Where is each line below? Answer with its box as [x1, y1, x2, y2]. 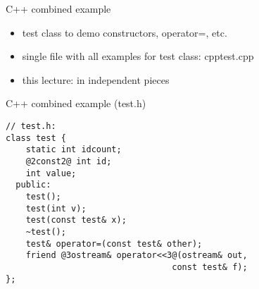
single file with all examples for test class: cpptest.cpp [22, 49, 254, 63]
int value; [25, 168, 77, 178]
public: [15, 180, 51, 190]
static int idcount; [25, 144, 122, 155]
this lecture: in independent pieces [22, 72, 170, 87]
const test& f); [172, 262, 248, 272]
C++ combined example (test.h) [6, 96, 146, 111]
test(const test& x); [25, 215, 127, 226]
